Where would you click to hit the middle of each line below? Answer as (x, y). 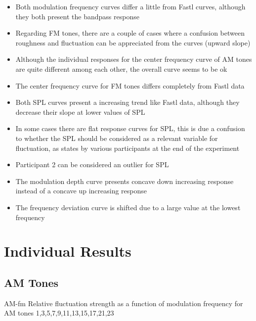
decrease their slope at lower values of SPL (80, 112)
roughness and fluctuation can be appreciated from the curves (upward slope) (133, 42)
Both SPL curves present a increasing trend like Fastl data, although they (128, 102)
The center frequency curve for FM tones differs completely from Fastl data (130, 85)
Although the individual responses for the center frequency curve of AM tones (134, 59)
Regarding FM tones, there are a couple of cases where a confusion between (130, 33)
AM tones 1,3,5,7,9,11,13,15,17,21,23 (59, 313)
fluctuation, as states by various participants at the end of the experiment (128, 148)
